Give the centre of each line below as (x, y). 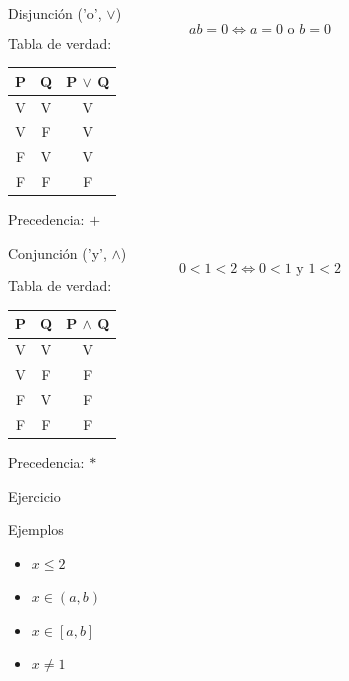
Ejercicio (34, 495)
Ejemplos (36, 529)
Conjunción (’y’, (57, 252)
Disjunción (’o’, (55, 13)
